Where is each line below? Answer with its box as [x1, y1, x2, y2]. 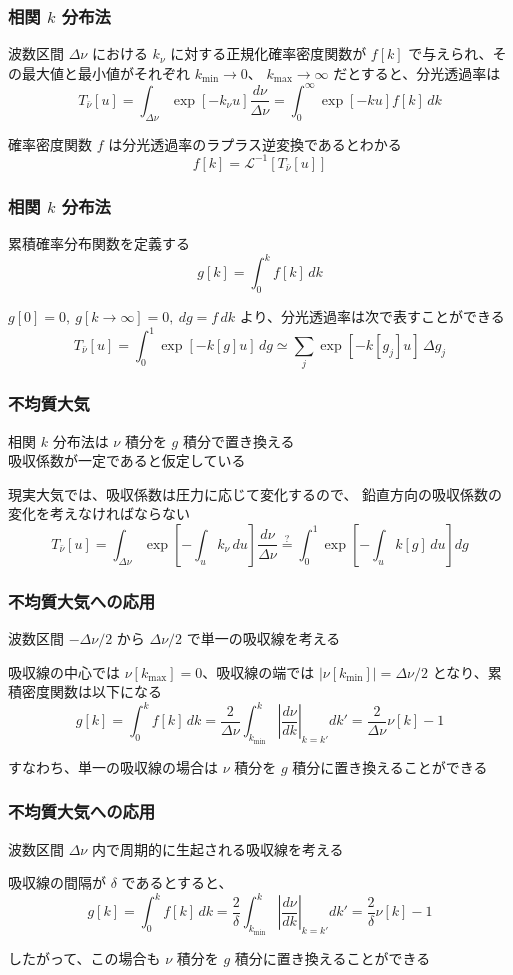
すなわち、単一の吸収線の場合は [8, 756, 218, 777]
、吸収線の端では [202, 661, 315, 682]
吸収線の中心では [8, 661, 120, 682]
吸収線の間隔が [8, 872, 106, 893]
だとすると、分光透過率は [333, 62, 501, 83]
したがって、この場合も [8, 947, 161, 968]
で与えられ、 [408, 43, 493, 64]
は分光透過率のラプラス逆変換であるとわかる [108, 133, 402, 154]
